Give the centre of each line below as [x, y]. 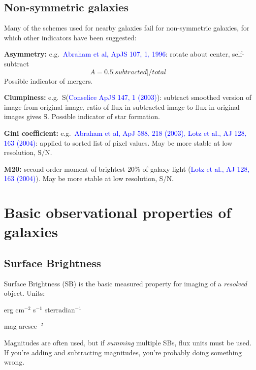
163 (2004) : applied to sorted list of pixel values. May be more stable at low [118, 142]
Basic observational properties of [118, 212]
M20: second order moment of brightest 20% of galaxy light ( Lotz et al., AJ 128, [127, 169]
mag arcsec [20, 326]
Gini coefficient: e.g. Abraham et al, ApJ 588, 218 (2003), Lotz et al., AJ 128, [125, 133]
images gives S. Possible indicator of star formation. [82, 116]
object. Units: [24, 293]
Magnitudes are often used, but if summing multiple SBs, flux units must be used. [128, 343]
